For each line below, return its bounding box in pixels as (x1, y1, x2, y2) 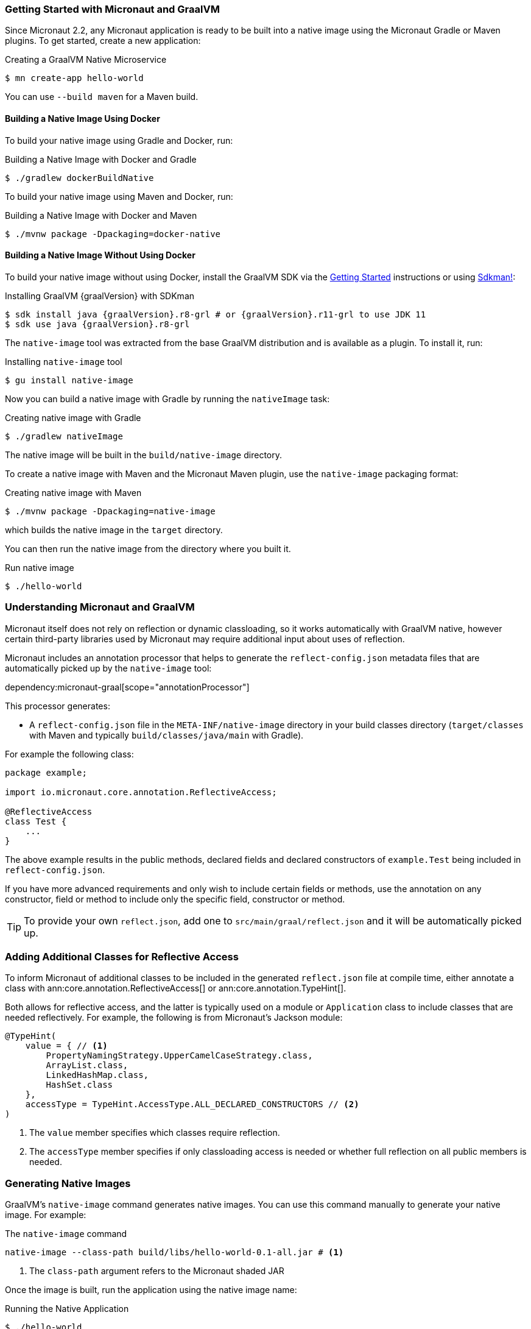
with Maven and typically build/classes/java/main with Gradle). (29, 729, 304, 740)
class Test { (5, 816, 67, 826)
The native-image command (5, 1228, 127, 1239)
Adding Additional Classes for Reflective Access (5, 950, 239, 963)
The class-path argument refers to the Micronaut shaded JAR (29, 1266, 284, 1277)
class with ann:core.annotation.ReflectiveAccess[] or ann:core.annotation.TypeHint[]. (5, 983, 346, 994)
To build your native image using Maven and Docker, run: (5, 191, 233, 202)
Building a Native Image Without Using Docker (5, 250, 195, 261)
